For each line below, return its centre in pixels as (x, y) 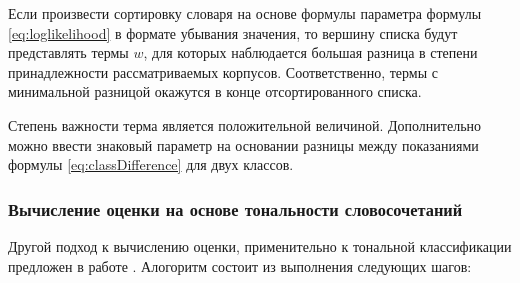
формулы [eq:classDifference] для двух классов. (151, 164)
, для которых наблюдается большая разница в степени (310, 52)
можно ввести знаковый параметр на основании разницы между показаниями (243, 144)
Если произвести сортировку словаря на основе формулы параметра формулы (245, 13)
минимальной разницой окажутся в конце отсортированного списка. (215, 91)
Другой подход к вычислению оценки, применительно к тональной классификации (260, 245)
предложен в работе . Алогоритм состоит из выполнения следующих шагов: (240, 265)
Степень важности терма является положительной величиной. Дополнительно (245, 124)
